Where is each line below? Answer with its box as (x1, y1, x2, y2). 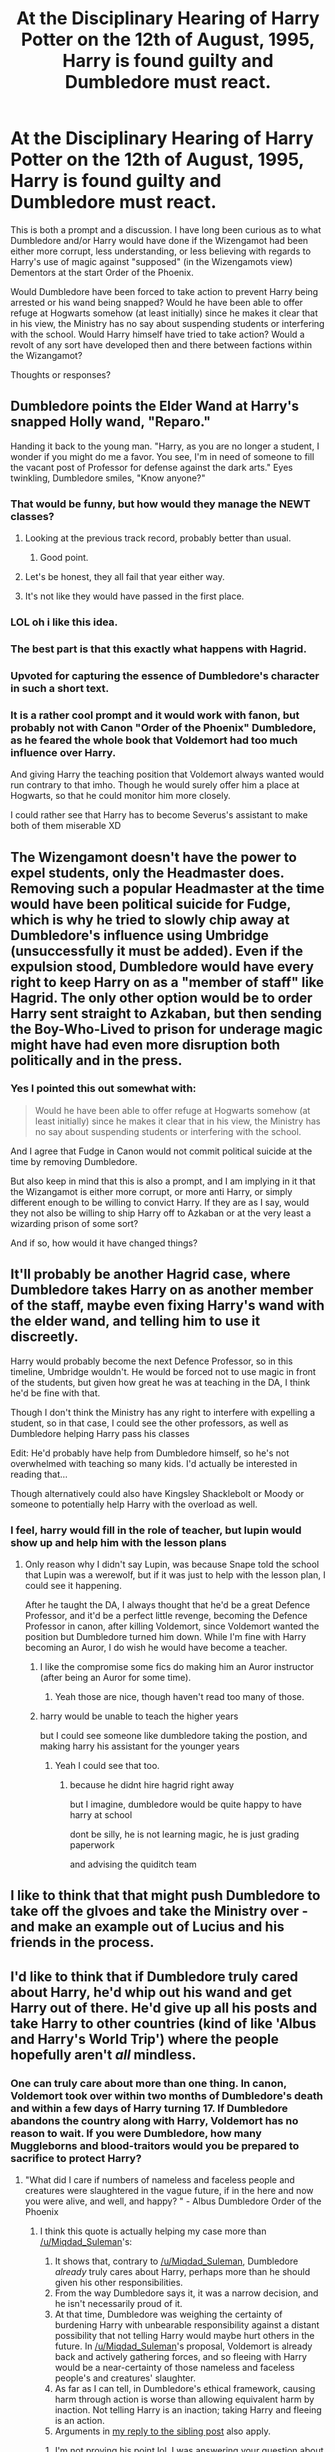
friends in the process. (10, 1934, 155, 1951)
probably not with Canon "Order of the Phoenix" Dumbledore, (10, 720, 317, 734)
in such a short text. (10, 681, 110, 695)
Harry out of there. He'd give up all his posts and (10, 1999, 318, 2016)
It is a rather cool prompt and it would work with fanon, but (10, 708, 300, 722)
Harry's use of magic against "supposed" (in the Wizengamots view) (10, 255, 293, 267)
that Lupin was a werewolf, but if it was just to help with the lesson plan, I (24, 1568, 326, 1581)
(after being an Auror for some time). (39, 1671, 192, 1683)
